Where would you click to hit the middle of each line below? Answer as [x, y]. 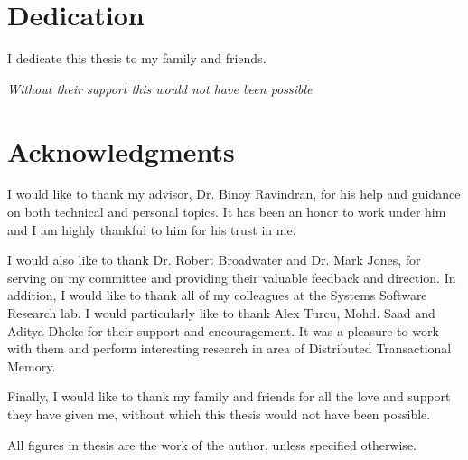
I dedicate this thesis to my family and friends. [137, 58]
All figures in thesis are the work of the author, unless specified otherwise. [212, 444]
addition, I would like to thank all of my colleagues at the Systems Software [217, 295]
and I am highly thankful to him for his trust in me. [152, 229]
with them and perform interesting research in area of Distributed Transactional [229, 348]
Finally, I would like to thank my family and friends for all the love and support [229, 396]
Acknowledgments [121, 150]
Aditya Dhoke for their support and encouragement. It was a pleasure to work [223, 330]
